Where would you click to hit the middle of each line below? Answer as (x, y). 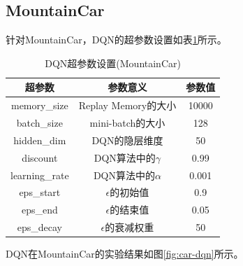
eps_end (39, 210)
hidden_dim (40, 140)
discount (40, 157)
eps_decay (39, 227)
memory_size (39, 105)
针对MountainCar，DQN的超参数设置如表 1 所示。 (116, 40)
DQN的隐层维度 (127, 140)
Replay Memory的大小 (127, 105)
